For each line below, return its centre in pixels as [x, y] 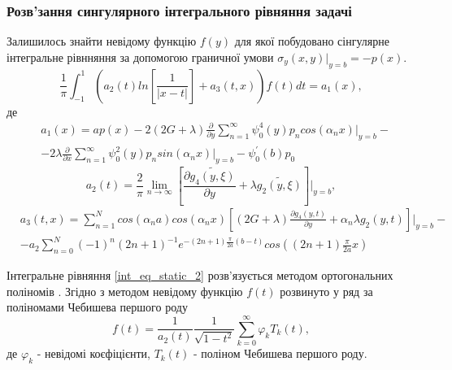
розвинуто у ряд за [326, 291]
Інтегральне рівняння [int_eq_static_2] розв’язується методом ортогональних [200, 275]
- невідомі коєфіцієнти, [93, 353]
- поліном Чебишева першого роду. [280, 353]
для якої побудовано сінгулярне [312, 41]
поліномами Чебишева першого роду [97, 307]
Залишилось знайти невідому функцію [102, 41]
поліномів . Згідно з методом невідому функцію [125, 291]
